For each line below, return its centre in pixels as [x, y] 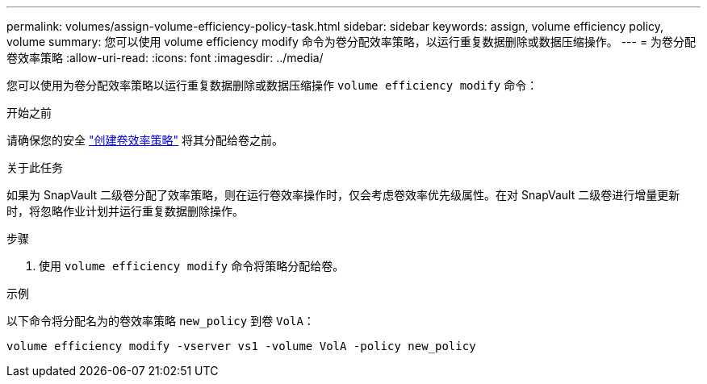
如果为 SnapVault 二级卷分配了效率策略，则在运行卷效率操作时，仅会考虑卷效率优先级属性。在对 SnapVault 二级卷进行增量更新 [343, 195]
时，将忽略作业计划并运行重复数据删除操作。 [125, 211]
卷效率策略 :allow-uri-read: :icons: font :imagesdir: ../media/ [165, 58]
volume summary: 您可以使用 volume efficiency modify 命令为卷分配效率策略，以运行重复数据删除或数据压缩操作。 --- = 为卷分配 [351, 42]
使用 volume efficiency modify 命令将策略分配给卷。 [192, 266]
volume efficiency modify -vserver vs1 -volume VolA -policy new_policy [241, 346]
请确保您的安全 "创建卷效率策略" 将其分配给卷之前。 [145, 140]
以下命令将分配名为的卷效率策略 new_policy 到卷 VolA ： [161, 321]
